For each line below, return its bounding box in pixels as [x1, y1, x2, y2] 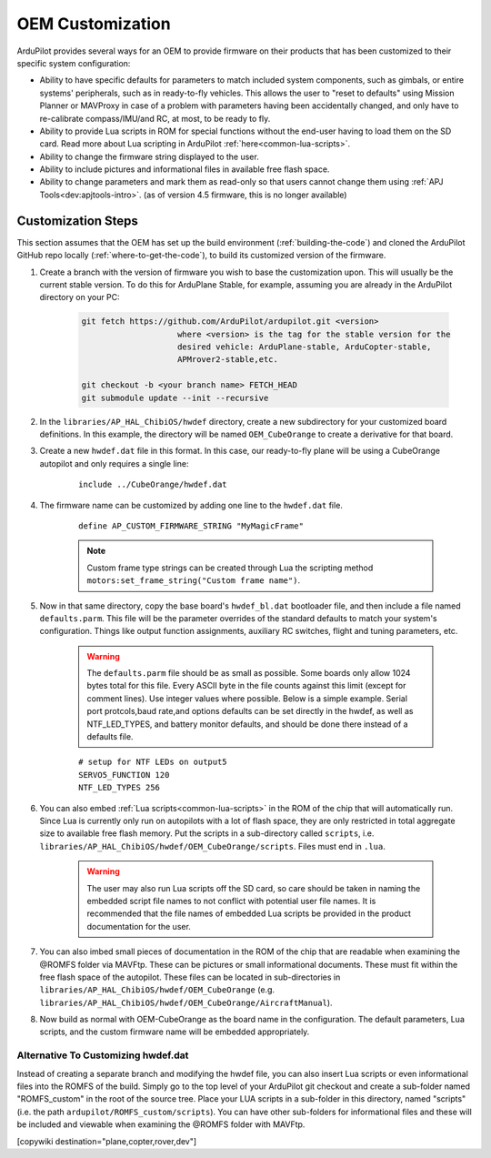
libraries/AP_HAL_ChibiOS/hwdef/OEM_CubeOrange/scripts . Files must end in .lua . [39, 841, 386, 851]
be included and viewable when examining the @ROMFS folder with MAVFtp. [16, 1119, 306, 1130]
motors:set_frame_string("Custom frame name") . [86, 575, 300, 586]
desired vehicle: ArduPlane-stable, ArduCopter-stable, [177, 342, 432, 352]
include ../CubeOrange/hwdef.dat [78, 479, 227, 490]
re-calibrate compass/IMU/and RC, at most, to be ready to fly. [39, 113, 271, 124]
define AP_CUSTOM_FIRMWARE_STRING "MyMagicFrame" [78, 520, 305, 531]
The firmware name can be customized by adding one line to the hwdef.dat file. [39, 499, 343, 510]
